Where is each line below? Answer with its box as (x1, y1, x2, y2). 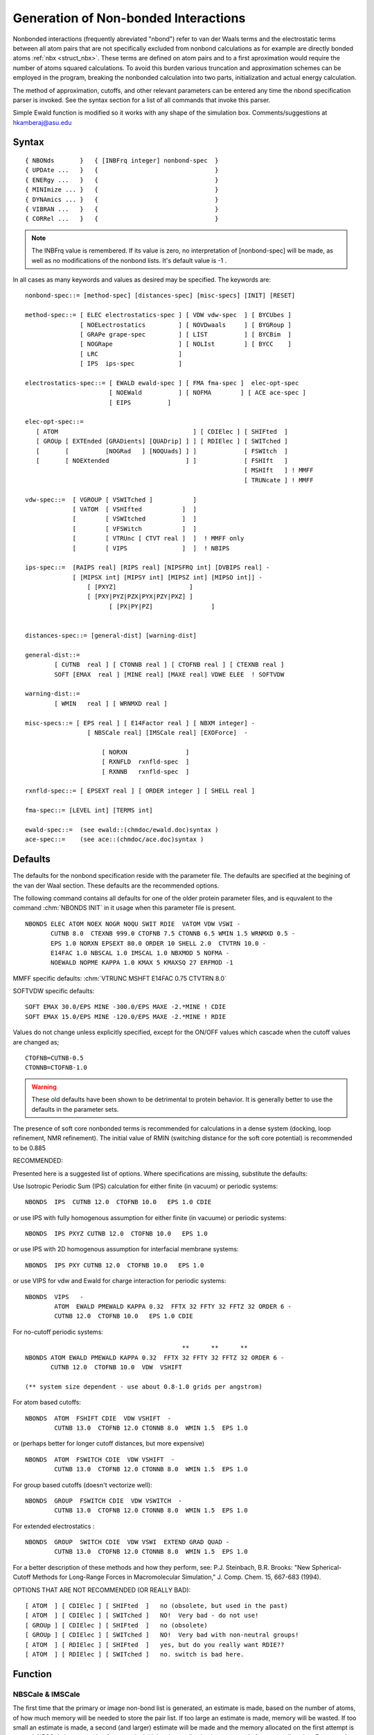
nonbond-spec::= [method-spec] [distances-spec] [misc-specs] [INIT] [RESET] (25, 291, 296, 300)
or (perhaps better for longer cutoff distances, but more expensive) (12, 1439, 205, 1448)
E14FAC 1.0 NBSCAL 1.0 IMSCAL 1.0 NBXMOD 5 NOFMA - (51, 949, 230, 957)
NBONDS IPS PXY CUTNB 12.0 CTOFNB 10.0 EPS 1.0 (25, 1261, 204, 1269)
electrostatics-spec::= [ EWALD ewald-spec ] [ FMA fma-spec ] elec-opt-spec (25, 379, 299, 387)
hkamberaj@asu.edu (12, 118, 72, 126)
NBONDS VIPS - (25, 1293, 84, 1301)
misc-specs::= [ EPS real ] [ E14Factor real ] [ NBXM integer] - (25, 719, 256, 727)
